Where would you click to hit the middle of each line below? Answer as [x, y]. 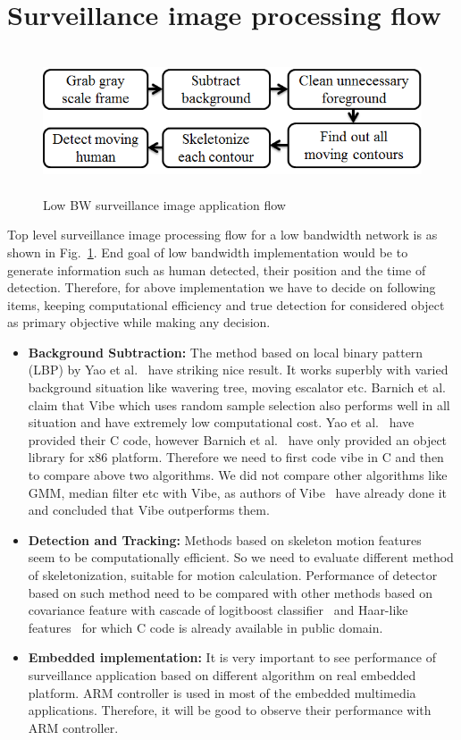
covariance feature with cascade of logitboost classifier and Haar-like [218, 610]
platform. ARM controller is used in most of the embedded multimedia [222, 692]
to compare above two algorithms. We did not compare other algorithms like [238, 475]
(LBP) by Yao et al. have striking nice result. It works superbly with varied [238, 370]
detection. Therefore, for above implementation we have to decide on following [222, 287]
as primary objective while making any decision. [139, 322]
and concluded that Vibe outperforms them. [149, 510]
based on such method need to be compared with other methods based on [230, 592]
